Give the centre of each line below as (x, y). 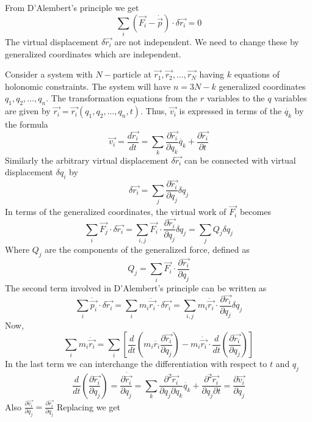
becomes (255, 212)
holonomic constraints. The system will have (88, 86)
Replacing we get (88, 406)
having (212, 74)
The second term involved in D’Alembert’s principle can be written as (136, 287)
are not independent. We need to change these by (207, 41)
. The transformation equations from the (122, 98)
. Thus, (154, 111)
